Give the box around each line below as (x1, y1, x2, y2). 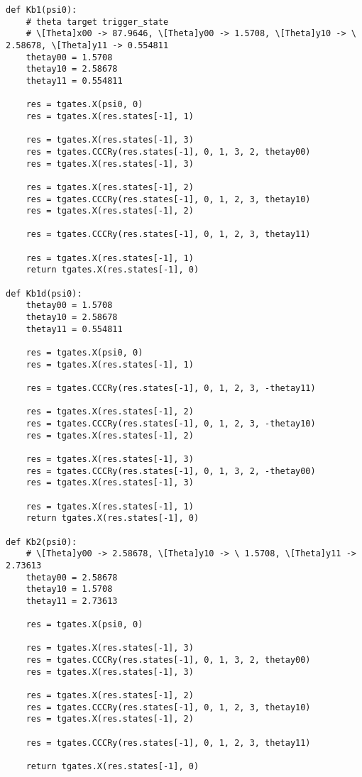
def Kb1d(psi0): (6, 288, 82, 299)
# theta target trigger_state (26, 16, 169, 27)
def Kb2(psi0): (6, 536, 77, 547)
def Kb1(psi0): (6, 5, 77, 15)
